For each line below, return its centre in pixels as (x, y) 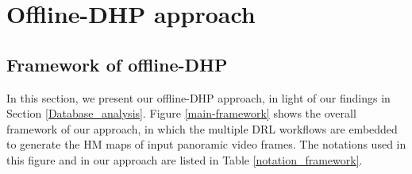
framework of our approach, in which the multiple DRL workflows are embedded (202, 128)
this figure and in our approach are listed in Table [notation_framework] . (185, 159)
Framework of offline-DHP (117, 64)
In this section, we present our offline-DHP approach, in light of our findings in (198, 97)
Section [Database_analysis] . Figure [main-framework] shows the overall (181, 113)
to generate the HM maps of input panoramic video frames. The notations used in (206, 144)
